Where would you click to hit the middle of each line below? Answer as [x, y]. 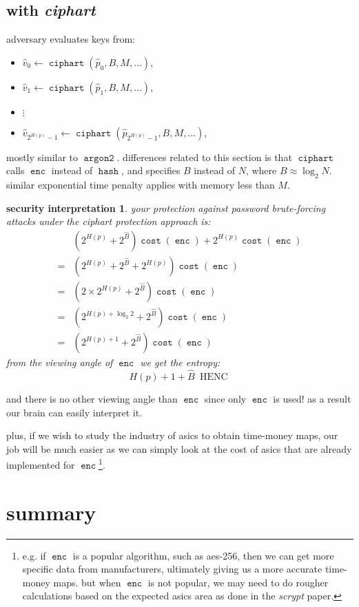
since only [225, 398]
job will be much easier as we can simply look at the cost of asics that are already [179, 448]
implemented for [41, 464]
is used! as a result [312, 398]
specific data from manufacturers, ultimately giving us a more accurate [172, 569]
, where [261, 170]
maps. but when [87, 582]
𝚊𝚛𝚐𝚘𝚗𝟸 [99, 158]
